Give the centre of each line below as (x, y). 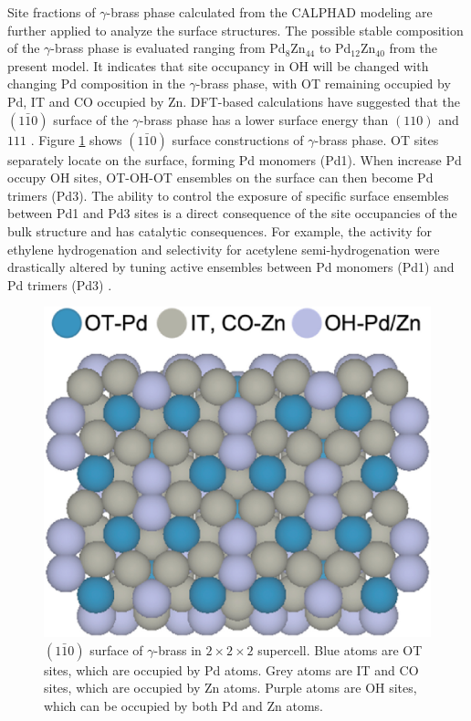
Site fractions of (52, 12)
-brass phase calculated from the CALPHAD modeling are (269, 12)
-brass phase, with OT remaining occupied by (323, 84)
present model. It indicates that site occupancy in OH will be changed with (218, 65)
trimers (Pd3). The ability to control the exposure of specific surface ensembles (228, 195)
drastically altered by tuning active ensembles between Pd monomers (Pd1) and (231, 267)
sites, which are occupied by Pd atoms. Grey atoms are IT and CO (231, 669)
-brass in (178, 649)
